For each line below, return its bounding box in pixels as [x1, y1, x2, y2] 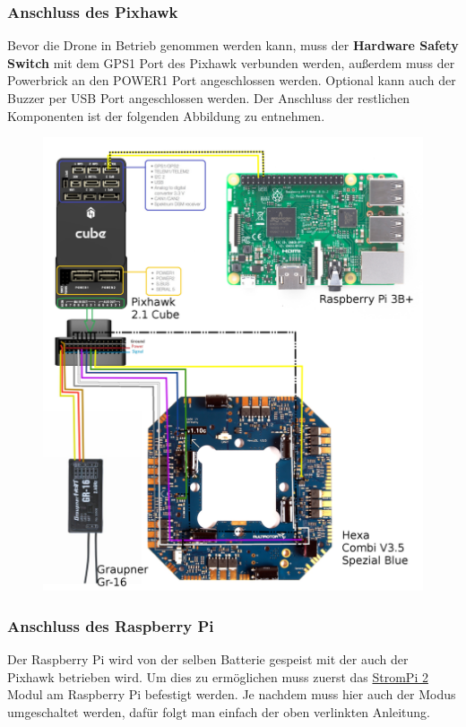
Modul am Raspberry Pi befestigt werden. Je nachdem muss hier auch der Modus [7, 685, 456, 704]
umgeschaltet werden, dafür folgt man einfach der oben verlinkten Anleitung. [7, 702, 430, 721]
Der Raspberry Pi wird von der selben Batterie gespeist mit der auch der [7, 650, 409, 669]
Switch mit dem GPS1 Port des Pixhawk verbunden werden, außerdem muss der [7, 53, 455, 72]
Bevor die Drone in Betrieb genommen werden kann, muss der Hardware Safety [7, 36, 459, 55]
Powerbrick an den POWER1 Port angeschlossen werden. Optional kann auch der [7, 71, 456, 90]
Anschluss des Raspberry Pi [7, 614, 214, 636]
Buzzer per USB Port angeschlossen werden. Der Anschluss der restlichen [7, 89, 410, 107]
